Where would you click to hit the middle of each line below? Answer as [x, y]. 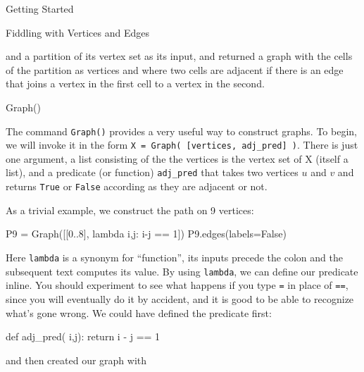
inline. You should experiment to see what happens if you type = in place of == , [177, 285]
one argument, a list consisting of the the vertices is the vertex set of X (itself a [177, 158]
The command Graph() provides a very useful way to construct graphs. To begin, [181, 131]
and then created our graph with [76, 360]
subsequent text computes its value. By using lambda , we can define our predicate [182, 271]
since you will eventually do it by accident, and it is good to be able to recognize [180, 298]
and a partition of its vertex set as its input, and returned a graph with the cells [179, 56]
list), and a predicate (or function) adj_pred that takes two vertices [152, 172]
